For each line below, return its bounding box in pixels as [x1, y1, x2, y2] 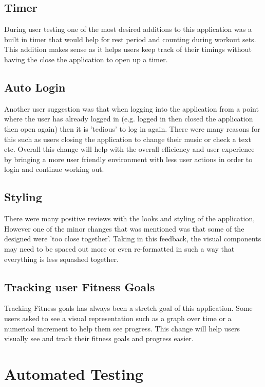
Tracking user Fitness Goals [4, 278, 155, 294]
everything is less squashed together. [4, 253, 119, 264]
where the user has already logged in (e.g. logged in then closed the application [4, 113, 253, 124]
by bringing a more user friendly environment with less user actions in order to [4, 153, 253, 164]
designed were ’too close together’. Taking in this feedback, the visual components [4, 233, 261, 244]
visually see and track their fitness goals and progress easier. [4, 333, 194, 344]
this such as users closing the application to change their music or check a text [4, 133, 251, 144]
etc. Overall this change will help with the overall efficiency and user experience [4, 144, 255, 154]
